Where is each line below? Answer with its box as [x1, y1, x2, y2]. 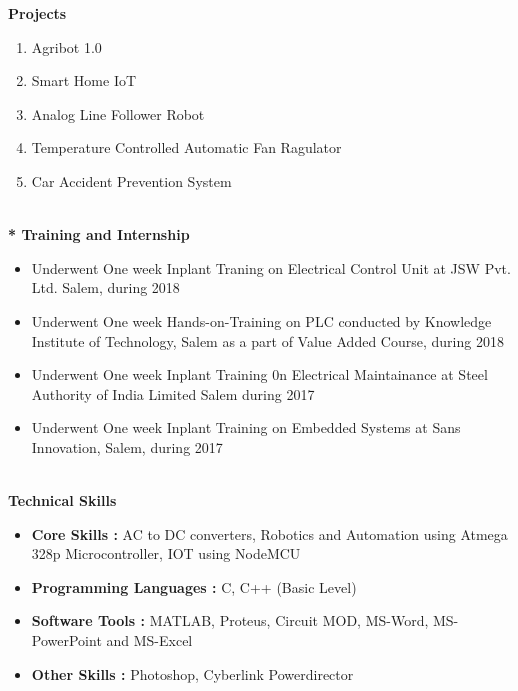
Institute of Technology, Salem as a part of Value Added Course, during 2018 [31, 330, 504, 351]
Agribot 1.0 [31, 36, 102, 57]
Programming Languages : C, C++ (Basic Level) [31, 576, 357, 597]
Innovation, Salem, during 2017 [31, 436, 223, 457]
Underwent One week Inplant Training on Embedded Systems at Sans [31, 417, 461, 438]
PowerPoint [31, 630, 102, 651]
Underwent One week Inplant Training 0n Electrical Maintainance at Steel [31, 364, 488, 385]
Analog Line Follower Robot [31, 103, 205, 124]
